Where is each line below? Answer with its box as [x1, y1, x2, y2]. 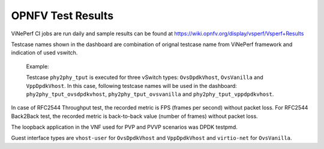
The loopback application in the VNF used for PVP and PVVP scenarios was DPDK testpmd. [11, 123, 238, 131]
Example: [26, 63, 49, 70]
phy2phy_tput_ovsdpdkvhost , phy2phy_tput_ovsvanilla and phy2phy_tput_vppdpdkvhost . [26, 90, 274, 98]
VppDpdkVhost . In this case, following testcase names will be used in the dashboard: [26, 82, 237, 89]
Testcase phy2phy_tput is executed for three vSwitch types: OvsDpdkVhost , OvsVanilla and [26, 74, 263, 81]
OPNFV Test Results [11, 9, 114, 22]
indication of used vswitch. [11, 49, 78, 56]
